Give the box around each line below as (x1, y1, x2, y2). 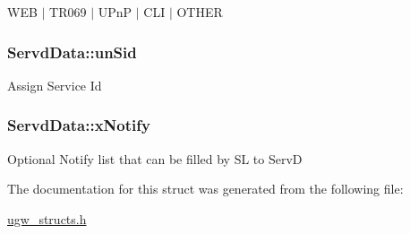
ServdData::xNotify (7, 114, 150, 136)
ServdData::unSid (7, 40, 137, 63)
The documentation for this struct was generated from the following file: (7, 179, 404, 198)
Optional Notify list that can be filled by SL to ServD (7, 149, 303, 168)
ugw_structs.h (7, 209, 87, 228)
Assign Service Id (7, 75, 102, 94)
